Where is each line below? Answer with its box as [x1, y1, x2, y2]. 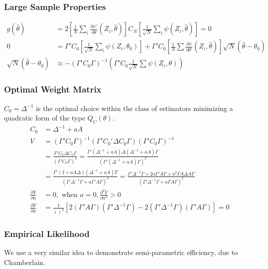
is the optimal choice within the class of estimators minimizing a [36, 102, 233, 113]
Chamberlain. [4, 257, 45, 267]
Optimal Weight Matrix [4, 83, 102, 95]
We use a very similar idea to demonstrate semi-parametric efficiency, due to [4, 247, 238, 257]
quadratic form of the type [4, 112, 85, 123]
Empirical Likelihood [4, 227, 90, 240]
